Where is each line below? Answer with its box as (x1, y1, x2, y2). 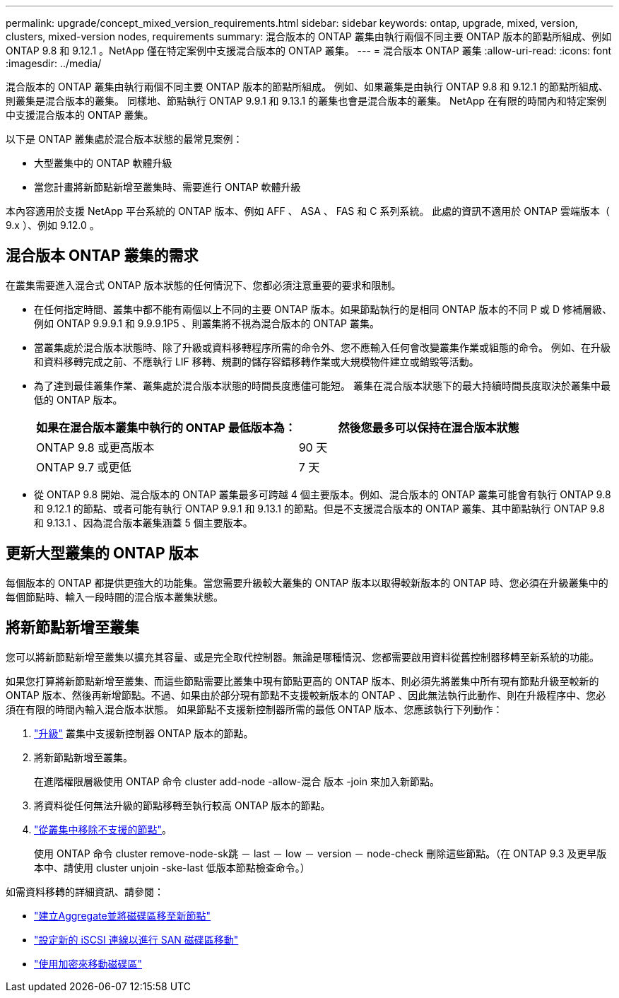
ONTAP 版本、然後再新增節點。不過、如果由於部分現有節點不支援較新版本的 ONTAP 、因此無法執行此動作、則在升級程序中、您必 (6, 688, 606, 701)
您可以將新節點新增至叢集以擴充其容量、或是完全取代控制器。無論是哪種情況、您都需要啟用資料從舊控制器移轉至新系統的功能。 (6, 650, 599, 663)
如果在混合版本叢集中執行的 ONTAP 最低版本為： (36, 420, 296, 435)
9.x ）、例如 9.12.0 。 (6, 219, 100, 231)
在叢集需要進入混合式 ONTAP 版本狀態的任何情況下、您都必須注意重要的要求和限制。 (6, 278, 401, 291)
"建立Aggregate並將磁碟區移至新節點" (34, 909, 211, 922)
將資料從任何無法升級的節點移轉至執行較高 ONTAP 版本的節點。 (34, 799, 331, 811)
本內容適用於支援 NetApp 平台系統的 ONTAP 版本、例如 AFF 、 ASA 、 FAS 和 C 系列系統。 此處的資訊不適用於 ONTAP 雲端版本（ (6, 205, 610, 217)
